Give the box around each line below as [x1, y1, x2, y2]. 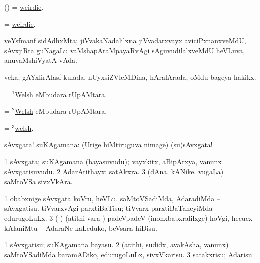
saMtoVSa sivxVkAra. [4, 176, 73, 187]
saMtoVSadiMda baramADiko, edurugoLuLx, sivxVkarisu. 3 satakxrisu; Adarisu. [4, 249, 254, 259]
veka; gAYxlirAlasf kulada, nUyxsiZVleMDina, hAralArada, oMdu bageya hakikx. [4, 71, 256, 82]
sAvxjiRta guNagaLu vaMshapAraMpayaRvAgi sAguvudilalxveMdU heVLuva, [4, 45, 245, 55]
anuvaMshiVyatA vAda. [4, 55, 77, 65]
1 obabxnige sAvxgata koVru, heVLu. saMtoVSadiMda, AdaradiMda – [4, 193, 221, 203]
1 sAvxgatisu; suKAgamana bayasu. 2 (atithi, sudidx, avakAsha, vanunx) [4, 239, 229, 250]
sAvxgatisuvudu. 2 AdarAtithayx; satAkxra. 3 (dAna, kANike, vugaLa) [4, 166, 224, 177]
